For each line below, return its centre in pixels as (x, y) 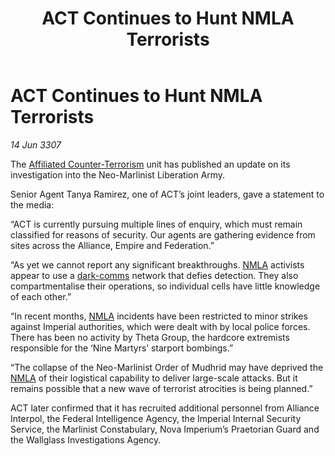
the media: (32, 204)
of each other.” (41, 296)
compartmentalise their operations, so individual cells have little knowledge (165, 286)
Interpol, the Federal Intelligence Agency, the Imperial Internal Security (156, 418)
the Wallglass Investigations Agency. (86, 439)
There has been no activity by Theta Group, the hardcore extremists (150, 337)
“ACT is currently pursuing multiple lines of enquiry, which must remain (156, 224)
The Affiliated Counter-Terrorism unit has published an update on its (150, 164)
